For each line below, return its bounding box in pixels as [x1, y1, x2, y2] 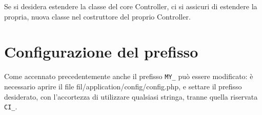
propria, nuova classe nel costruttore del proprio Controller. [4, 11, 191, 22]
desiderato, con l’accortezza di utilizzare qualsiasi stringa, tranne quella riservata [4, 91, 258, 102]
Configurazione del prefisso [4, 41, 198, 62]
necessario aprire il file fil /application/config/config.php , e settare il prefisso [4, 81, 242, 91]
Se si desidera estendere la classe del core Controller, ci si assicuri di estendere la [4, 1, 257, 11]
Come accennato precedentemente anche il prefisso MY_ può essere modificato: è [4, 71, 253, 82]
